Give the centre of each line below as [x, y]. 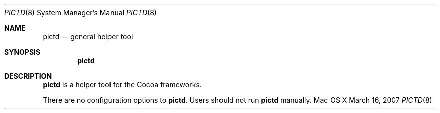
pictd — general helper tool [88, 37]
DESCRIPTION [28, 76]
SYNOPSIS [22, 52]
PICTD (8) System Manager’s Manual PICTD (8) [80, 13]
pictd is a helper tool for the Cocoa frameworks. [122, 85]
